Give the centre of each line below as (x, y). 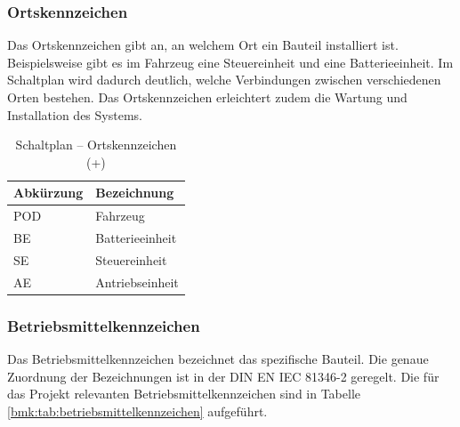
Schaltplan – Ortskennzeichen (96, 145)
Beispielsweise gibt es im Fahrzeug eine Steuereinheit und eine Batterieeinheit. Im (230, 62)
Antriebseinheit (137, 282)
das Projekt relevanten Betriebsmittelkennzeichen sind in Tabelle (184, 394)
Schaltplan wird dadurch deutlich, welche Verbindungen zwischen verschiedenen (224, 80)
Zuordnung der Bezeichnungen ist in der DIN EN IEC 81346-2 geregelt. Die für (223, 376)
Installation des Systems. (75, 114)
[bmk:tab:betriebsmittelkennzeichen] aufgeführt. (137, 411)
